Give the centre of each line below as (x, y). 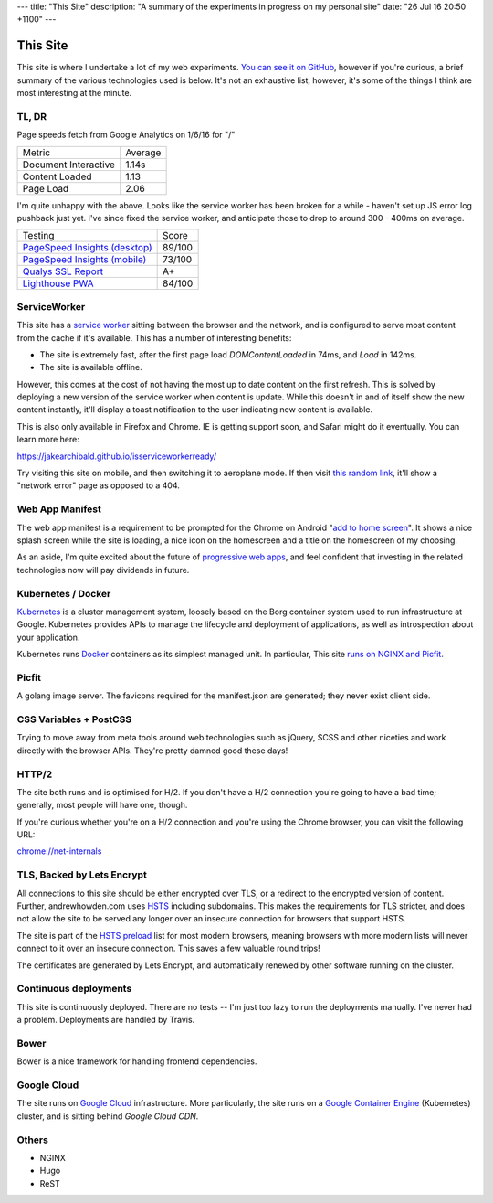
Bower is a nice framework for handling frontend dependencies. (137, 1061)
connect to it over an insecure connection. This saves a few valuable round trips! (168, 948)
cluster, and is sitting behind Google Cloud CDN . (108, 1116)
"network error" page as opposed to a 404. (98, 485)
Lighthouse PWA (58, 283)
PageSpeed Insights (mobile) (84, 260)
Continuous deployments (74, 989)
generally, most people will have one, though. (102, 805)
